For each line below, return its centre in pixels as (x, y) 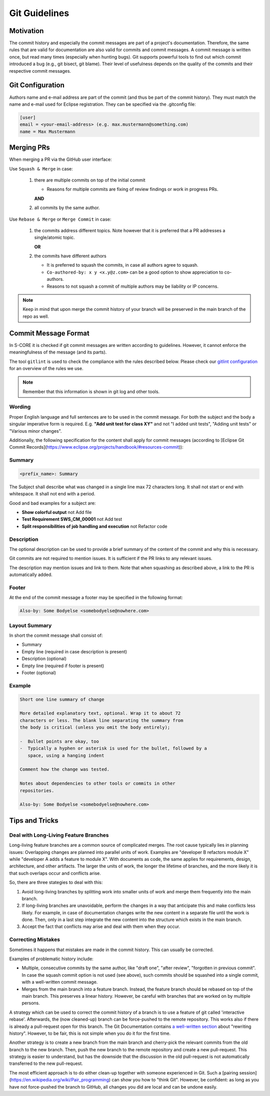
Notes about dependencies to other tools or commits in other (97, 784)
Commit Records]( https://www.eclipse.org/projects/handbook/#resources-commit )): (96, 447)
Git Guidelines (39, 13)
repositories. (37, 790)
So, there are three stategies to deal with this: (56, 882)
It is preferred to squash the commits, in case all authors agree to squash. (122, 265)
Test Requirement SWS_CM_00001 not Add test (72, 519)
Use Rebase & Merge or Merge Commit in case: (60, 219)
